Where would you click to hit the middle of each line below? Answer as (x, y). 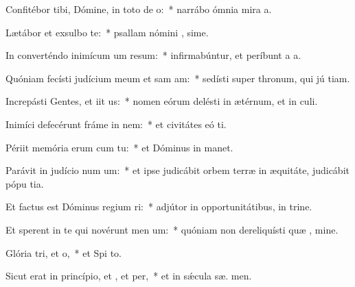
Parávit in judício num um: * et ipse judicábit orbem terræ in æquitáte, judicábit (177, 170)
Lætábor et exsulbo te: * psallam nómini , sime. (107, 32)
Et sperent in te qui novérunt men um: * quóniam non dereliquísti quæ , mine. (172, 229)
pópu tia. (25, 183)
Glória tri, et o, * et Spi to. (64, 252)
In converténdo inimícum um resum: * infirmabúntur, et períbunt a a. (153, 55)
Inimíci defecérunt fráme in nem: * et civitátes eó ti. (116, 124)
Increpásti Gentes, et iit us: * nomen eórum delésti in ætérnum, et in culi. (162, 101)
